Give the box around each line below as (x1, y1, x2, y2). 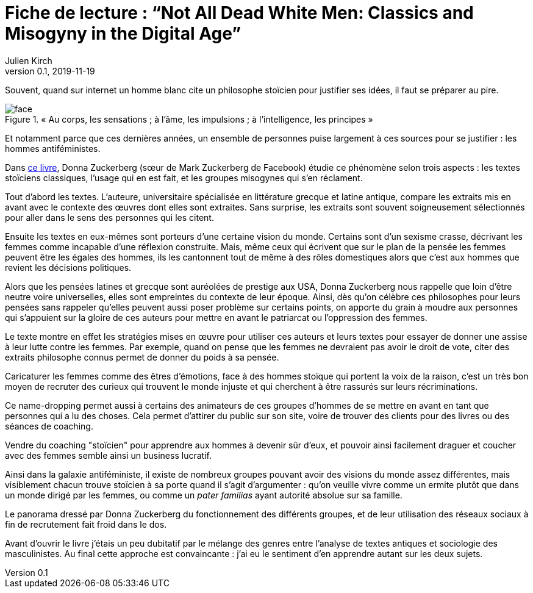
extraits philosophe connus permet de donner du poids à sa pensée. (5, 351, 279, 362)
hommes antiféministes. (5, 143, 101, 154)
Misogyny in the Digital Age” (5, 23, 241, 44)
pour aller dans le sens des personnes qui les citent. (5, 212, 214, 223)
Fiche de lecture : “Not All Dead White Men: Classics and (5, 2, 474, 23)
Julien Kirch (5, 55, 52, 66)
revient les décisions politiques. (5, 262, 132, 273)
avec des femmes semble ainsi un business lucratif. (5, 450, 212, 461)
